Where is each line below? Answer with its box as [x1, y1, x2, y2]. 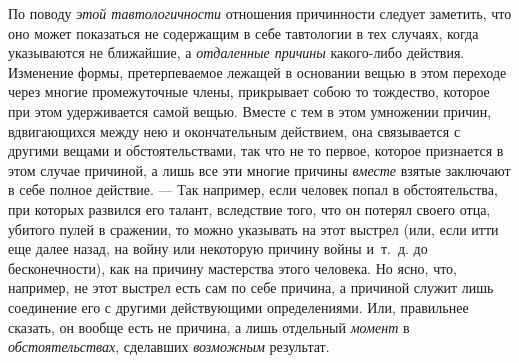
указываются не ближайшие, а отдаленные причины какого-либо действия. [8, 42, 465, 63]
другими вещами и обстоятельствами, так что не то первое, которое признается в [8, 140, 504, 161]
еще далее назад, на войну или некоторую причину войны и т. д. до [8, 238, 428, 259]
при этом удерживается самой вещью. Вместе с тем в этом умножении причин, [8, 100, 492, 121]
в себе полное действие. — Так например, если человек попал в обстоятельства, [8, 179, 498, 200]
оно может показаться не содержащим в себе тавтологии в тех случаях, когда [8, 22, 479, 43]
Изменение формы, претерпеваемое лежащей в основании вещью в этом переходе [8, 61, 507, 82]
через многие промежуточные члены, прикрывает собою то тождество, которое [8, 81, 490, 102]
